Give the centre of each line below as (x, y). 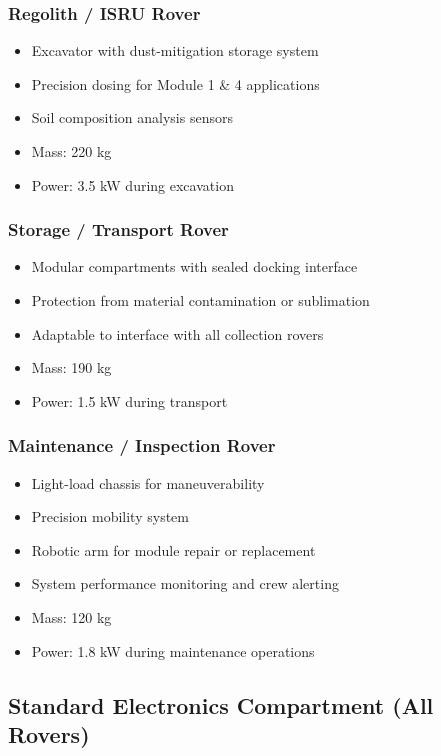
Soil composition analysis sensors (132, 117)
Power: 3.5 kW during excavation (132, 184)
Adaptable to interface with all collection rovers (177, 333)
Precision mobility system (110, 516)
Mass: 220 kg (71, 151)
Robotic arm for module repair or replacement (173, 549)
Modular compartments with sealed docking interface (194, 266)
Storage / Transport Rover (118, 229)
